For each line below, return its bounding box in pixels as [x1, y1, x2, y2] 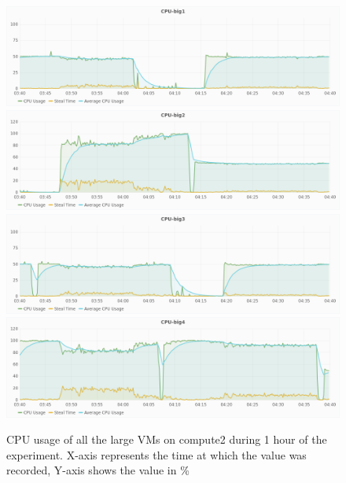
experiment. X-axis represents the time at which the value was [6, 446, 307, 463]
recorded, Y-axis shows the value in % [6, 462, 190, 478]
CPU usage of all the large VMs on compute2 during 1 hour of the [6, 431, 327, 448]
